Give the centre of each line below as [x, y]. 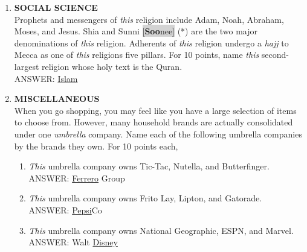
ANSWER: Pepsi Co [65, 209]
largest [27, 66]
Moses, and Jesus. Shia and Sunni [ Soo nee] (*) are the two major [136, 31]
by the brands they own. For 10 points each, [96, 146]
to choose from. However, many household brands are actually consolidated [153, 122]
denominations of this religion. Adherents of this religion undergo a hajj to [151, 43]
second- [275, 55]
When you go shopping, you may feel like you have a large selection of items [155, 110]
